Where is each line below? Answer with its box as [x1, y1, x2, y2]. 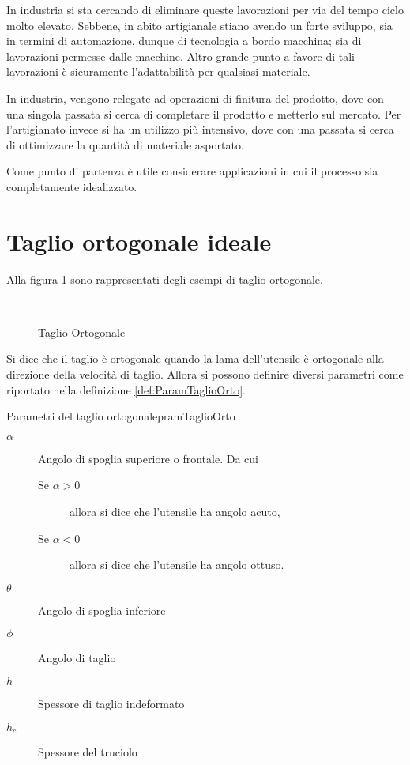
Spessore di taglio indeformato [38, 695, 185, 711]
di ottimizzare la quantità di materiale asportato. [6, 136, 244, 153]
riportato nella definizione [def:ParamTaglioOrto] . [6, 381, 246, 398]
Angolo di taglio [38, 650, 116, 666]
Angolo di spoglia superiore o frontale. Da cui [38, 450, 258, 466]
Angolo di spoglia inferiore [38, 601, 166, 618]
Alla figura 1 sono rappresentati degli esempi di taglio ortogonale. [6, 270, 323, 287]
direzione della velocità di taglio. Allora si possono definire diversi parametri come [6, 366, 404, 382]
